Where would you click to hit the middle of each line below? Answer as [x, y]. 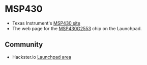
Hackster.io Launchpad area [42, 57]
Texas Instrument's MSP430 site [46, 23]
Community [24, 45]
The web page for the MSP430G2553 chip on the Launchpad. [77, 28]
